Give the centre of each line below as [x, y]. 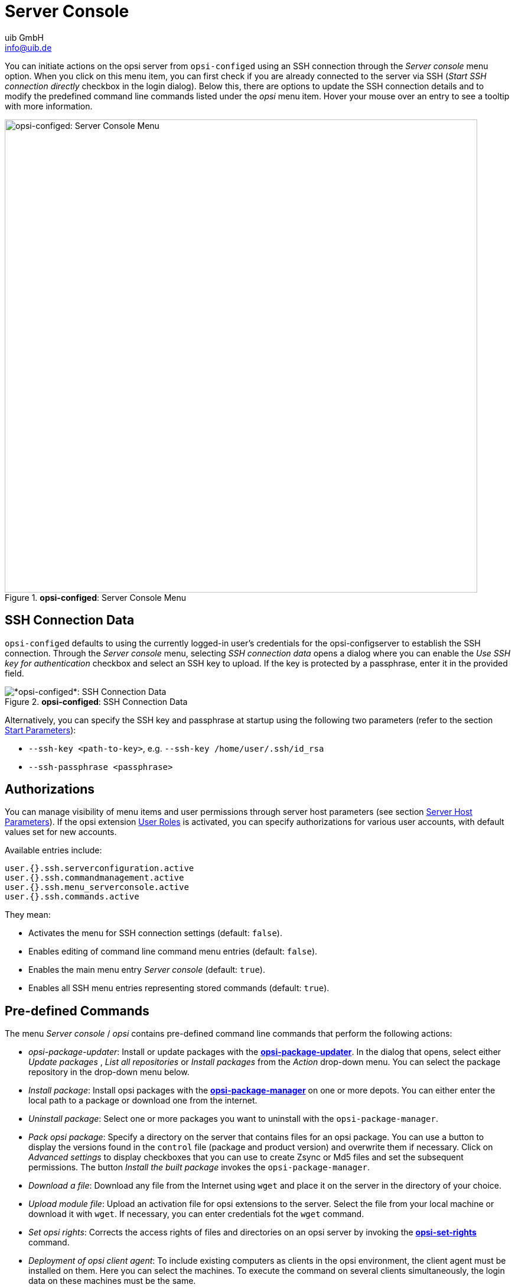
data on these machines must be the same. [112, 1281]
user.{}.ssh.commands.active [72, 897]
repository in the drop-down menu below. [109, 1072]
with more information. [49, 106]
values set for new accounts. [61, 832]
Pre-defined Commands [77, 1011]
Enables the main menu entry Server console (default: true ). [147, 970]
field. [14, 673]
